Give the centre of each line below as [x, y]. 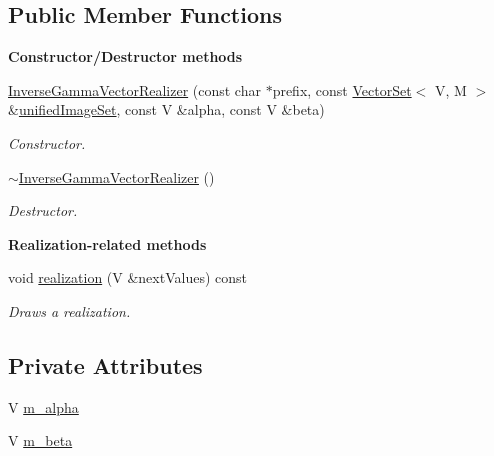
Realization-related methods [107, 243]
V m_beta [40, 440]
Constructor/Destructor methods [125, 56]
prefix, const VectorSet [342, 89]
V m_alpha [43, 406]
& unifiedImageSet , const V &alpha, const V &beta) [166, 109]
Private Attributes [105, 364]
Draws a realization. [69, 310]
